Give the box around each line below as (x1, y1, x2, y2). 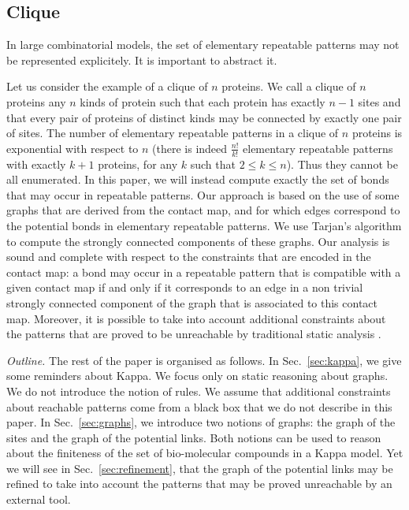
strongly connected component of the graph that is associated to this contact (6, 294, 378, 311)
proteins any (6, 93, 66, 110)
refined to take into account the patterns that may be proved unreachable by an (6, 475, 392, 492)
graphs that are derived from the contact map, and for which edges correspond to (6, 202, 400, 218)
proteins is (351, 125, 403, 141)
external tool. (6, 491, 71, 508)
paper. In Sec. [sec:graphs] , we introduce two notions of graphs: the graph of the (6, 414, 396, 430)
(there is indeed (152, 140, 228, 156)
